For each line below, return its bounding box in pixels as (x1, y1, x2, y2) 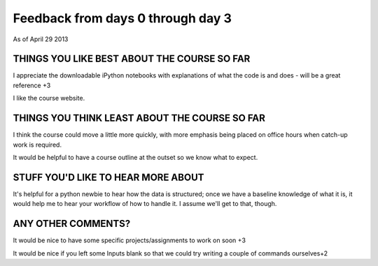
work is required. (13, 140, 62, 149)
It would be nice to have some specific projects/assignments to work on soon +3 (13, 236, 246, 244)
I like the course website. (13, 94, 85, 103)
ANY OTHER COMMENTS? (13, 218, 131, 230)
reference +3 (13, 81, 51, 89)
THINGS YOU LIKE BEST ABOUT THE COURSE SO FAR (13, 53, 251, 65)
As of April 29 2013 (13, 35, 69, 43)
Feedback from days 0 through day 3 (13, 10, 232, 26)
